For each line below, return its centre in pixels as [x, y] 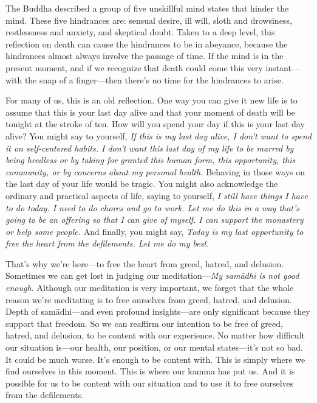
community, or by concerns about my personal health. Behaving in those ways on [155, 171]
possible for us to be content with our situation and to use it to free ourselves [150, 383]
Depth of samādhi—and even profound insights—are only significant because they [158, 311]
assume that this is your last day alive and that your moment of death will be [150, 112]
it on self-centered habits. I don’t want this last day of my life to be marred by [150, 148]
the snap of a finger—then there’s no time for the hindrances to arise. [154, 79]
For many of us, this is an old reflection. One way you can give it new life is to [152, 100]
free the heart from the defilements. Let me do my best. [107, 243]
